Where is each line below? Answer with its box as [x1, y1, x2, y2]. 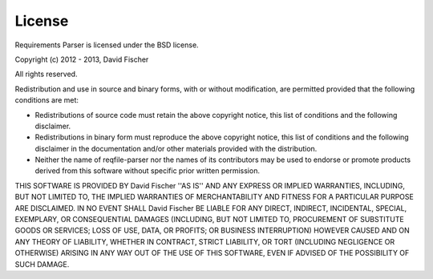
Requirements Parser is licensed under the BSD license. [14, 40, 200, 50]
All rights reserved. [14, 69, 78, 79]
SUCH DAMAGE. [14, 259, 70, 269]
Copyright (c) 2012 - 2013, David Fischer [14, 55, 149, 64]
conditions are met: [14, 95, 79, 105]
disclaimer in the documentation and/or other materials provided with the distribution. [34, 144, 318, 153]
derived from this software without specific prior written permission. [34, 166, 261, 176]
